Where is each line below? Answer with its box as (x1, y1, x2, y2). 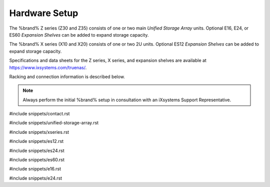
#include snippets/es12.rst (9, 138, 64, 144)
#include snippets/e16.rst (9, 166, 61, 172)
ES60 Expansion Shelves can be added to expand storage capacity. (9, 32, 149, 38)
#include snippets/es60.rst (9, 157, 65, 163)
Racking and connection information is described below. (9, 73, 125, 80)
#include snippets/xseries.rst (9, 129, 69, 135)
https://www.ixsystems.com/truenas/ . (9, 64, 87, 70)
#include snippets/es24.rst (9, 147, 64, 153)
